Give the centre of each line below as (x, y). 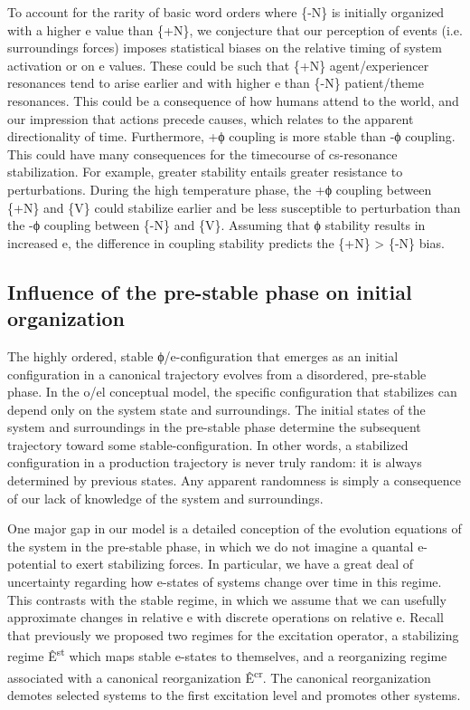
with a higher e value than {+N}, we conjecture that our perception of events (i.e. (235, 29)
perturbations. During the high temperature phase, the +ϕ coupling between (220, 189)
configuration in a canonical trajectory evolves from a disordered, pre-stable (217, 374)
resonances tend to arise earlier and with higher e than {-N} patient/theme (216, 83)
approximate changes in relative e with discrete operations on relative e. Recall (226, 617)
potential (32, 564)
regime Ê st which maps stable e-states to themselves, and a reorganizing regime (227, 655)
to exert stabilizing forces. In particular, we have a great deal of (237, 564)
